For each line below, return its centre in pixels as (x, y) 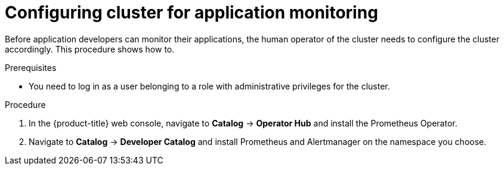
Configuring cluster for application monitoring (191, 13)
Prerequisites (31, 67)
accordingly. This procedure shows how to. (90, 49)
